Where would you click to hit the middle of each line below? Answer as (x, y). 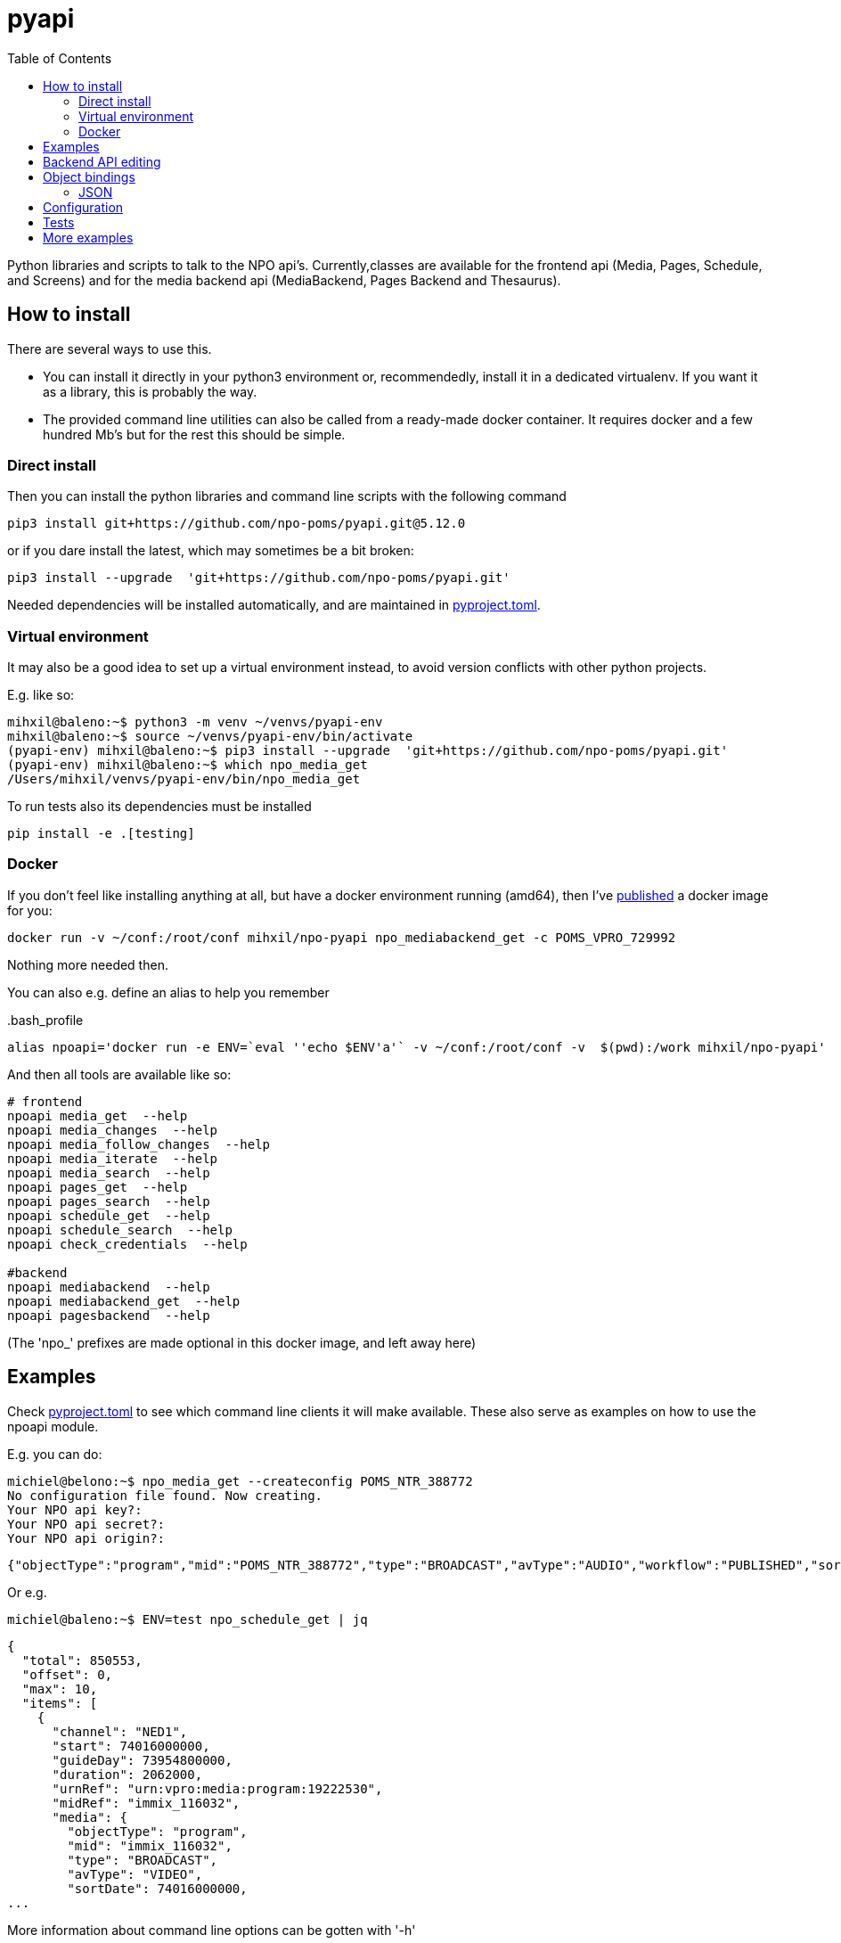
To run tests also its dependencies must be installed (159, 807)
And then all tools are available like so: (119, 1074)
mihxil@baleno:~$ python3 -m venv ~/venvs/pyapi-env (195, 722)
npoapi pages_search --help (109, 1201)
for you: (30, 910)
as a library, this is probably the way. (150, 391)
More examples (88, 237)
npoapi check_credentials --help (127, 1244)
